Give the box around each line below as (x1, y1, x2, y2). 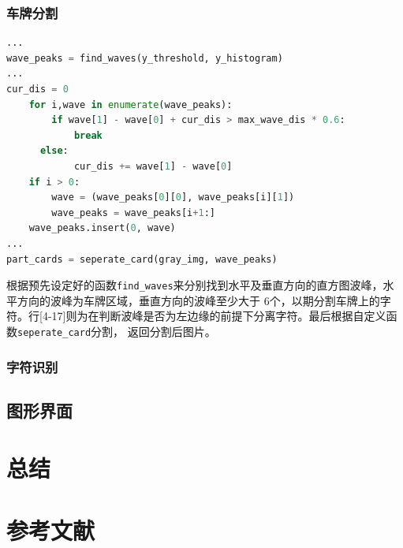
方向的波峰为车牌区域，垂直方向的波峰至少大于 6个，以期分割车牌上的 (17, 292, 380, 308)
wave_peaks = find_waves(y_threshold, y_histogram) (6, 52, 283, 64)
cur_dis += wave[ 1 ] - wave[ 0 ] (73, 160, 233, 172)
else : (39, 145, 69, 157)
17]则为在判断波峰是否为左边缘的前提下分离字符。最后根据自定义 (51, 308, 386, 324)
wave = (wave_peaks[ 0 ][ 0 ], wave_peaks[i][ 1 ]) (51, 192, 295, 203)
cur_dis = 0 (6, 84, 69, 95)
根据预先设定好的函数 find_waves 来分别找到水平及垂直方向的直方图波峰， (6, 277, 383, 293)
